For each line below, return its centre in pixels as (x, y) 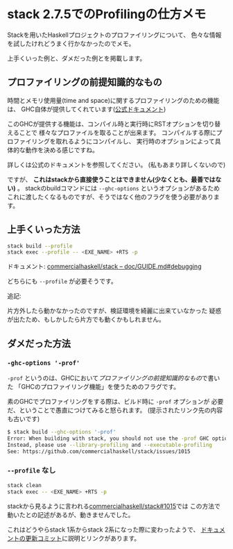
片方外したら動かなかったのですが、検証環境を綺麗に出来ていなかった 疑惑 (114, 311)
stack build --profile (40, 246)
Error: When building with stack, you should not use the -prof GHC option (119, 439)
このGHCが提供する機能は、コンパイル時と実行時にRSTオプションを (105, 124)
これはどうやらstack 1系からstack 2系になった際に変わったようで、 (103, 530)
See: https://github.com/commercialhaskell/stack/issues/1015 (99, 451)
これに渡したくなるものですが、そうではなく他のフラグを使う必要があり (110, 197)
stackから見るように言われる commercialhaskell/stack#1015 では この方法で (114, 506)
